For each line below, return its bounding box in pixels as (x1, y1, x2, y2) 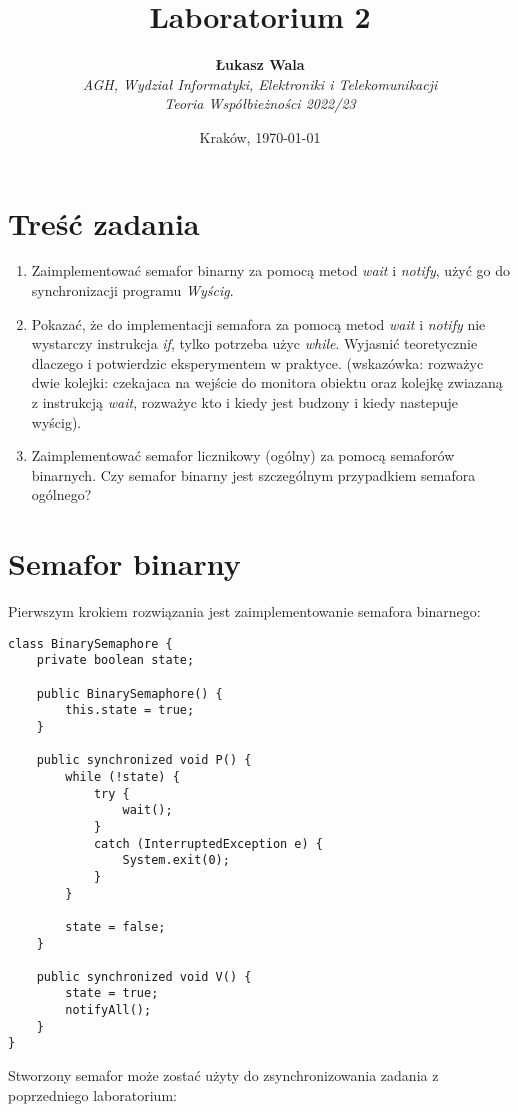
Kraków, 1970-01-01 (199, 126, 321, 147)
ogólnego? (31, 484, 92, 505)
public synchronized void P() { (36, 753, 252, 768)
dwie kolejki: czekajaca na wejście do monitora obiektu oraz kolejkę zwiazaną (31, 372, 503, 393)
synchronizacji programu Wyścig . (31, 280, 234, 301)
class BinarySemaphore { (8, 636, 173, 651)
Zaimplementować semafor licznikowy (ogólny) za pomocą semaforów (31, 445, 455, 466)
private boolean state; (36, 653, 195, 668)
